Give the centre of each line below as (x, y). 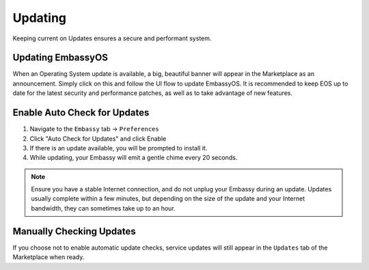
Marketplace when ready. (49, 257)
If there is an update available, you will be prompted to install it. (119, 148)
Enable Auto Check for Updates (81, 113)
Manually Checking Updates (74, 231)
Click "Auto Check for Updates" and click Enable (98, 138)
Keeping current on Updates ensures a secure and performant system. (112, 38)
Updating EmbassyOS (60, 58)
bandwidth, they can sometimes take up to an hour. (103, 208)
